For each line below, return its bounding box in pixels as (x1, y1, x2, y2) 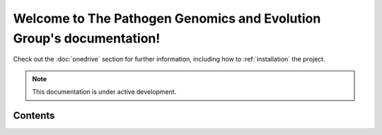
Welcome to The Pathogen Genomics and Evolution (13, 11, 321, 26)
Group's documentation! (13, 30, 161, 46)
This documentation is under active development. (32, 88, 177, 96)
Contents (13, 110, 55, 122)
